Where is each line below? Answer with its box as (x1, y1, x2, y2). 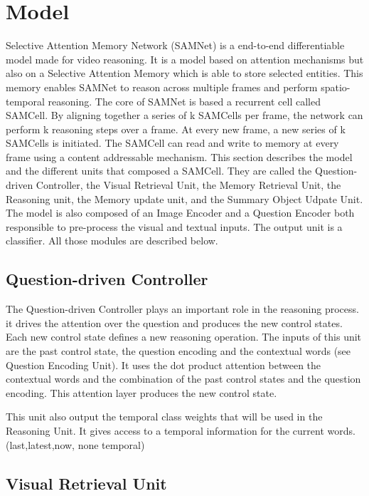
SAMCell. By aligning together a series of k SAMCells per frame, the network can (6, 108, 363, 123)
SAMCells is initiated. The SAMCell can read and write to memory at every (6, 135, 339, 150)
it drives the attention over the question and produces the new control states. (6, 315, 343, 330)
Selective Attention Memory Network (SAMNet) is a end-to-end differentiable (6, 38, 345, 53)
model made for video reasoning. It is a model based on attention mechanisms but (6, 51, 364, 66)
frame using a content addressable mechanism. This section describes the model (6, 149, 353, 164)
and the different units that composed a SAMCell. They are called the (6, 163, 312, 178)
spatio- (321, 79, 351, 94)
